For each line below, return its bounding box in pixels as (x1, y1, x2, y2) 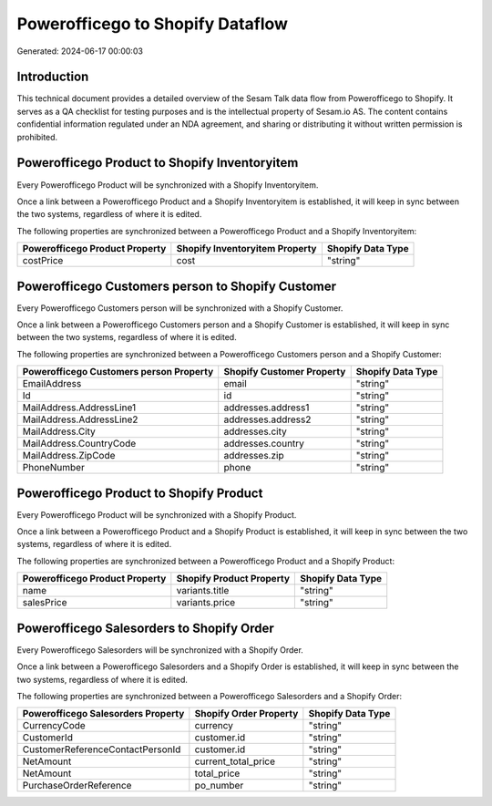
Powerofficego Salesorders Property (22, 708, 185, 720)
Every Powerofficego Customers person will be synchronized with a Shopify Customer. (16, 302, 343, 314)
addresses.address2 (223, 413, 312, 426)
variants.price (176, 596, 236, 609)
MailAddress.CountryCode (22, 438, 137, 450)
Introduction (16, 69, 89, 85)
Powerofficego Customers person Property (22, 366, 214, 378)
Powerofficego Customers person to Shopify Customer (16, 278, 337, 294)
